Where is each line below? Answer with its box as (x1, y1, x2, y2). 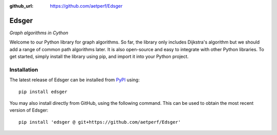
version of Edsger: (9, 107, 49, 114)
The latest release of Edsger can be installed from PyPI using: (9, 77, 140, 83)
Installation (9, 66, 38, 73)
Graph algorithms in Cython (9, 30, 69, 36)
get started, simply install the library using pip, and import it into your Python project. (9, 54, 189, 60)
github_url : (9, 3, 33, 9)
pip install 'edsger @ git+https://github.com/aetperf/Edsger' (18, 119, 181, 125)
